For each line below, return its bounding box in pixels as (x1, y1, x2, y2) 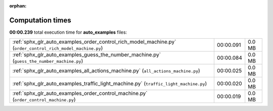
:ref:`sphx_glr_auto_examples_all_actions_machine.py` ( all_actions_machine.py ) (12, 67, 201, 74)
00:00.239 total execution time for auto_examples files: (9, 29, 127, 35)
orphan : (9, 3, 27, 9)
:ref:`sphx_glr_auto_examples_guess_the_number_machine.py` (12, 51, 161, 58)
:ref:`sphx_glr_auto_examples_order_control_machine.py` (12, 90, 148, 97)
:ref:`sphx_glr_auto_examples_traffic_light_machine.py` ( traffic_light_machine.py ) (12, 80, 207, 87)
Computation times (9, 16, 71, 25)
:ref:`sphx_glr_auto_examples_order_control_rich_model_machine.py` (12, 38, 176, 45)
